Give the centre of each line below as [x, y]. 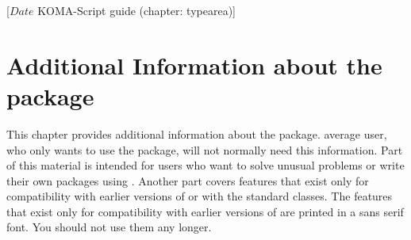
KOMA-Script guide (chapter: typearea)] [136, 10]
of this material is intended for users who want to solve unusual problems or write [205, 165]
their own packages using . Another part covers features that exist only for [188, 180]
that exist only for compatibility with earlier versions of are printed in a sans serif [205, 211]
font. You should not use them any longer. [109, 227]
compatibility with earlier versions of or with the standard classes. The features [200, 196]
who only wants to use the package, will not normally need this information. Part [205, 149]
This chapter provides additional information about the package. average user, [197, 133]
